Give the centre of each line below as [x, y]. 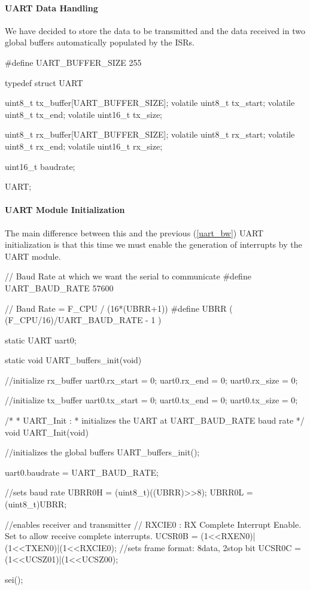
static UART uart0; [41, 340]
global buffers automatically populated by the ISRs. [100, 42]
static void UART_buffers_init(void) [73, 360]
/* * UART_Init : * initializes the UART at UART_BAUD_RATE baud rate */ [155, 420]
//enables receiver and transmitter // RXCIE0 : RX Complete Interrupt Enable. [153, 524]
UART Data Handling [51, 7]
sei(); [14, 579]
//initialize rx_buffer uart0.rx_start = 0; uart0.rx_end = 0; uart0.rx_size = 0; [151, 380]
